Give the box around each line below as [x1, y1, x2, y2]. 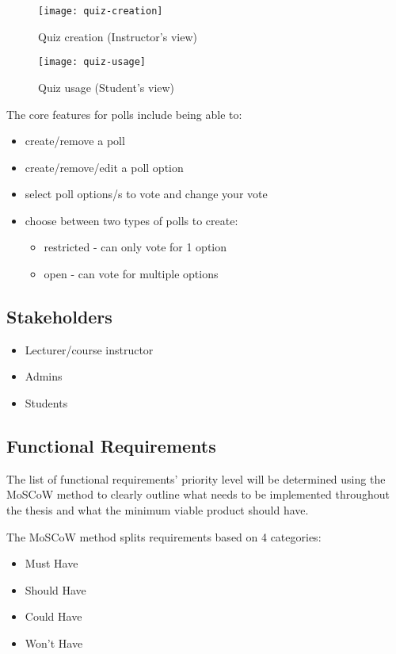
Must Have [25, 555, 78, 572]
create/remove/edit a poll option [25, 159, 184, 175]
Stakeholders [6, 304, 112, 329]
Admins [25, 368, 63, 384]
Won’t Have [25, 635, 83, 651]
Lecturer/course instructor [25, 341, 154, 358]
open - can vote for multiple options [44, 266, 219, 282]
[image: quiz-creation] [38, 6, 163, 17]
